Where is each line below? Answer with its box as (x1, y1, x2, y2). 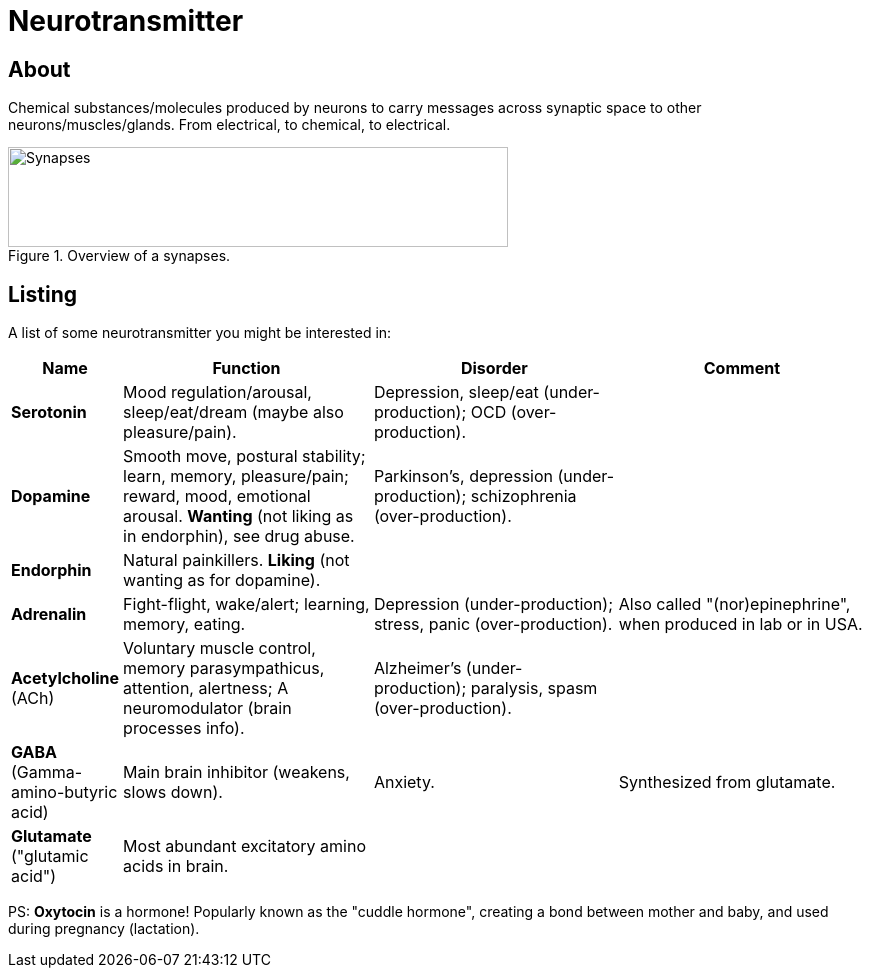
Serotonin (11, 402, 87, 423)
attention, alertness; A (123, 678, 289, 699)
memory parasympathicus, (123, 658, 325, 679)
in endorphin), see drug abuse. (123, 526, 355, 547)
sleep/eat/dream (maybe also (123, 402, 344, 423)
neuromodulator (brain (123, 698, 292, 719)
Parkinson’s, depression (373, 466, 553, 487)
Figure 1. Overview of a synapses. (8, 247, 231, 265)
